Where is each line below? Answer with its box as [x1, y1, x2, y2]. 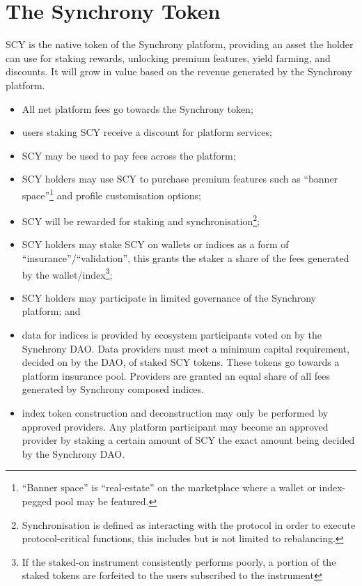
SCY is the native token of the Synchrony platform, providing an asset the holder [6, 37, 354, 52]
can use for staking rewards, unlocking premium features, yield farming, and [6, 50, 331, 65]
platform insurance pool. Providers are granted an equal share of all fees [22, 368, 330, 383]
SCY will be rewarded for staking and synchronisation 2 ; [22, 212, 260, 228]
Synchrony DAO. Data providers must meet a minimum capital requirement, [22, 341, 349, 355]
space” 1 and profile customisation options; [22, 185, 201, 202]
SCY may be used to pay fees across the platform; [22, 148, 236, 162]
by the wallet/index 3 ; [22, 265, 113, 282]
